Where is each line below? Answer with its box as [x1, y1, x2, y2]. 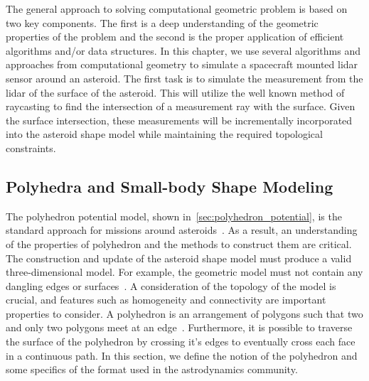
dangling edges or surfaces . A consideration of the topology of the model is [6, 278, 336, 293]
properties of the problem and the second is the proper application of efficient [6, 29, 344, 44]
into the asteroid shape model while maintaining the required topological [6, 127, 323, 141]
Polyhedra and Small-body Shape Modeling [6, 175, 333, 197]
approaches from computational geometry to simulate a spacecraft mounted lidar [6, 57, 358, 72]
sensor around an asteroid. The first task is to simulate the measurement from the [6, 70, 363, 85]
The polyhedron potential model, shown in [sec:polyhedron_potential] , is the [6, 208, 342, 223]
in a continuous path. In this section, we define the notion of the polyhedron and [6, 348, 358, 363]
